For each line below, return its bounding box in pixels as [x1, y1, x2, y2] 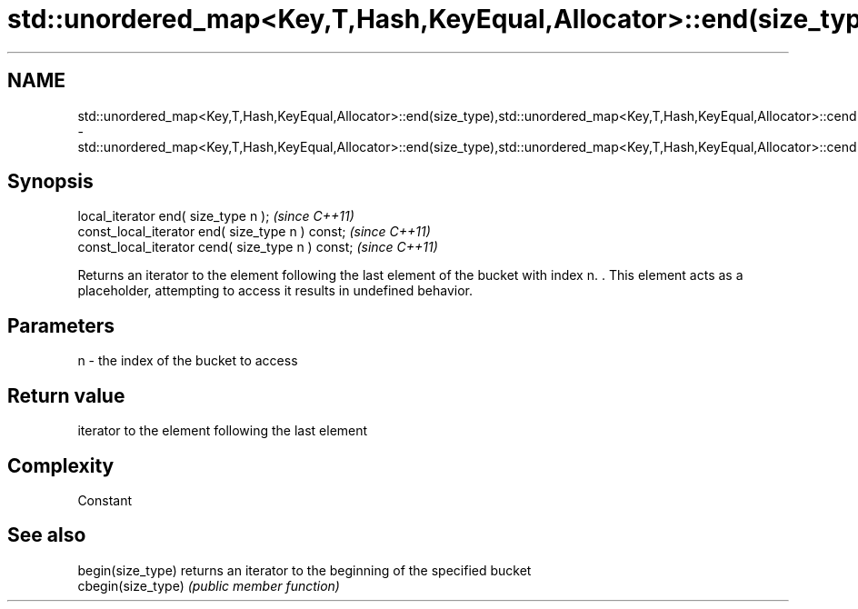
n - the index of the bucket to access [77, 353, 298, 369]
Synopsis [7, 170, 94, 194]
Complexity [7, 454, 115, 477]
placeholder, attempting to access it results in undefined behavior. [77, 283, 473, 299]
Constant [77, 492, 133, 508]
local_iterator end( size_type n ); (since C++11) [77, 208, 354, 225]
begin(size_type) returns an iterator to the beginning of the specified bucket [77, 562, 532, 578]
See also [7, 524, 86, 547]
